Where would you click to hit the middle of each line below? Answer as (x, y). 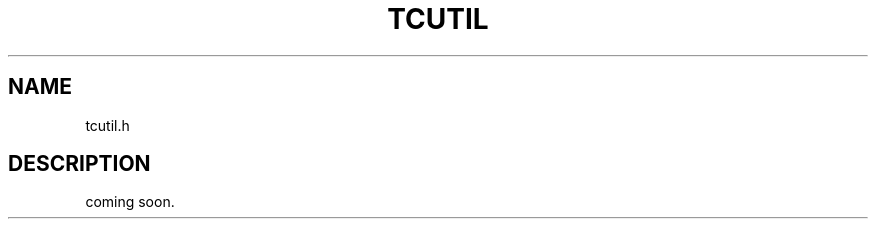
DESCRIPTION (79, 164)
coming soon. (130, 202)
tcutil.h (107, 125)
